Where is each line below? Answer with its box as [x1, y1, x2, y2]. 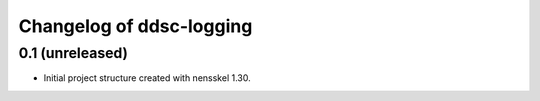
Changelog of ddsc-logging [18, 15, 253, 37]
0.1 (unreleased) [18, 44, 129, 62]
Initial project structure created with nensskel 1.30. [43, 72, 251, 84]
